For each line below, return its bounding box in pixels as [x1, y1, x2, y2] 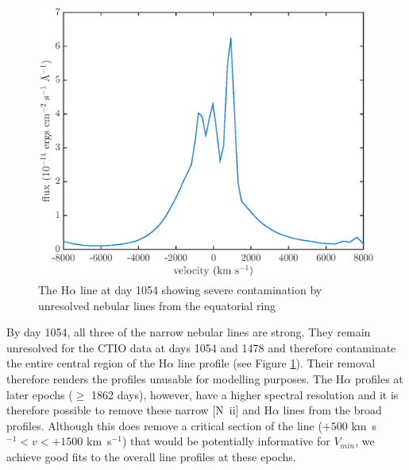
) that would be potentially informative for [122, 433, 330, 449]
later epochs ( [6, 386, 73, 402]
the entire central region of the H [6, 355, 168, 371]
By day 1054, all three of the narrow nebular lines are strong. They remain [6, 324, 371, 340]
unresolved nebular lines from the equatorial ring [38, 297, 276, 313]
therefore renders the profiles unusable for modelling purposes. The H [6, 370, 345, 386]
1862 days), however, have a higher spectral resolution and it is [91, 386, 399, 402]
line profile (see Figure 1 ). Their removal [177, 355, 376, 371]
